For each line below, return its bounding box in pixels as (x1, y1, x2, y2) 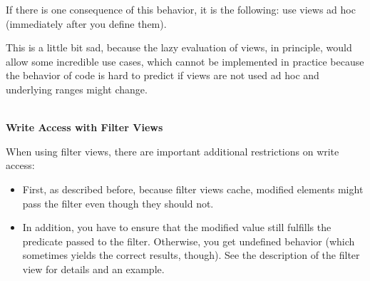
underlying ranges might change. (6, 81, 148, 96)
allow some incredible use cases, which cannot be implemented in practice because (6, 53, 364, 68)
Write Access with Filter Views (6, 120, 163, 135)
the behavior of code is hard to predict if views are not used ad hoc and (6, 68, 319, 83)
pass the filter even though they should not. (22, 195, 214, 210)
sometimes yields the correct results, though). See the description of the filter (22, 247, 360, 262)
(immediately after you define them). (6, 16, 167, 31)
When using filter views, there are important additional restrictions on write (6, 143, 339, 158)
